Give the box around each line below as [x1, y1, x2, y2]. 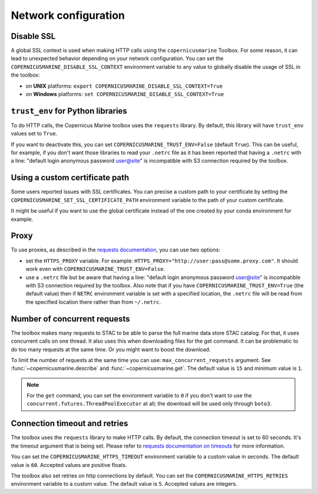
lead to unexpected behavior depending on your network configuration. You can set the [11, 55, 224, 62]
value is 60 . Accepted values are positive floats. [11, 461, 127, 468]
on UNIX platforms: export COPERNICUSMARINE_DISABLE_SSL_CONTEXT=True [25, 82, 223, 89]
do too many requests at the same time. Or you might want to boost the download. [11, 346, 211, 353]
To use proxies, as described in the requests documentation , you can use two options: [11, 246, 221, 253]
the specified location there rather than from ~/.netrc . [25, 298, 161, 306]
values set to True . [11, 130, 58, 137]
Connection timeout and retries [11, 419, 128, 429]
